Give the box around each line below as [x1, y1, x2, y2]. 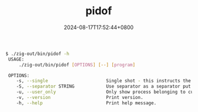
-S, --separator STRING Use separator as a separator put [16, 84, 191, 89]
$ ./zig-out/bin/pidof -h [5, 50, 69, 57]
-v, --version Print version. [16, 95, 144, 101]
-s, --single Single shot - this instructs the [16, 78, 191, 84]
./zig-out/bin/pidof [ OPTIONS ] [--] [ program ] [18, 62, 135, 68]
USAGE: [8, 56, 25, 62]
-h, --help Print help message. [16, 100, 157, 106]
